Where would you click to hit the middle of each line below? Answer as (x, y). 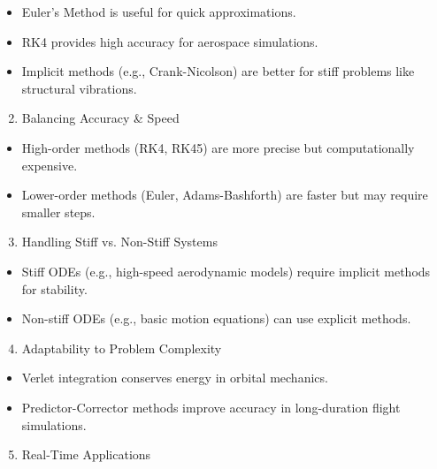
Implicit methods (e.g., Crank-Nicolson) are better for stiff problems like (218, 71)
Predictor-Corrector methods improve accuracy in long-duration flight (211, 407)
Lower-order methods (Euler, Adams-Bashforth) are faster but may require (225, 195)
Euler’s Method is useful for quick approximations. (159, 11)
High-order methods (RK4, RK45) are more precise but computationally (218, 147)
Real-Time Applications (86, 454)
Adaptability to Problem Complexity (122, 348)
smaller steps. (58, 212)
